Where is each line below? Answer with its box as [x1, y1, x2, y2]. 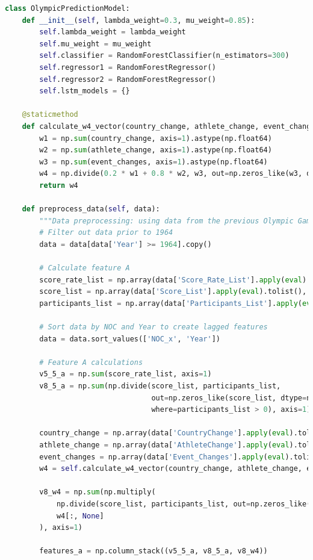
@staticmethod [22, 110, 78, 119]
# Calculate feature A [39, 264, 130, 273]
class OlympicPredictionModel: [5, 4, 130, 13]
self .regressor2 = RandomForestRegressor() [39, 75, 216, 84]
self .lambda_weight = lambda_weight [39, 28, 186, 37]
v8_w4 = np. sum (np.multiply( [39, 488, 156, 497]
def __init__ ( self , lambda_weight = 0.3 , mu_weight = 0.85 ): [22, 16, 255, 25]
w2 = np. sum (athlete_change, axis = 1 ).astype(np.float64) [39, 146, 272, 155]
